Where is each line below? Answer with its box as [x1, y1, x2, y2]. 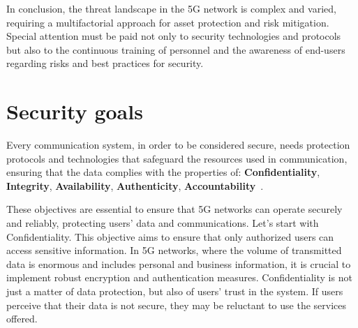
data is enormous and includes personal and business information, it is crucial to [6, 256, 351, 271]
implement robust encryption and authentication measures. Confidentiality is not [6, 270, 352, 285]
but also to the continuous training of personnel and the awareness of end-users [6, 42, 345, 57]
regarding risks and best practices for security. [6, 56, 204, 70]
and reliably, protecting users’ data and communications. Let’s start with [6, 216, 319, 230]
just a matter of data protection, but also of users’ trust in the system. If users [6, 284, 343, 299]
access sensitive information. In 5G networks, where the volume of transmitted [6, 243, 342, 258]
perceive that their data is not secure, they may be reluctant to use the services [6, 297, 347, 312]
